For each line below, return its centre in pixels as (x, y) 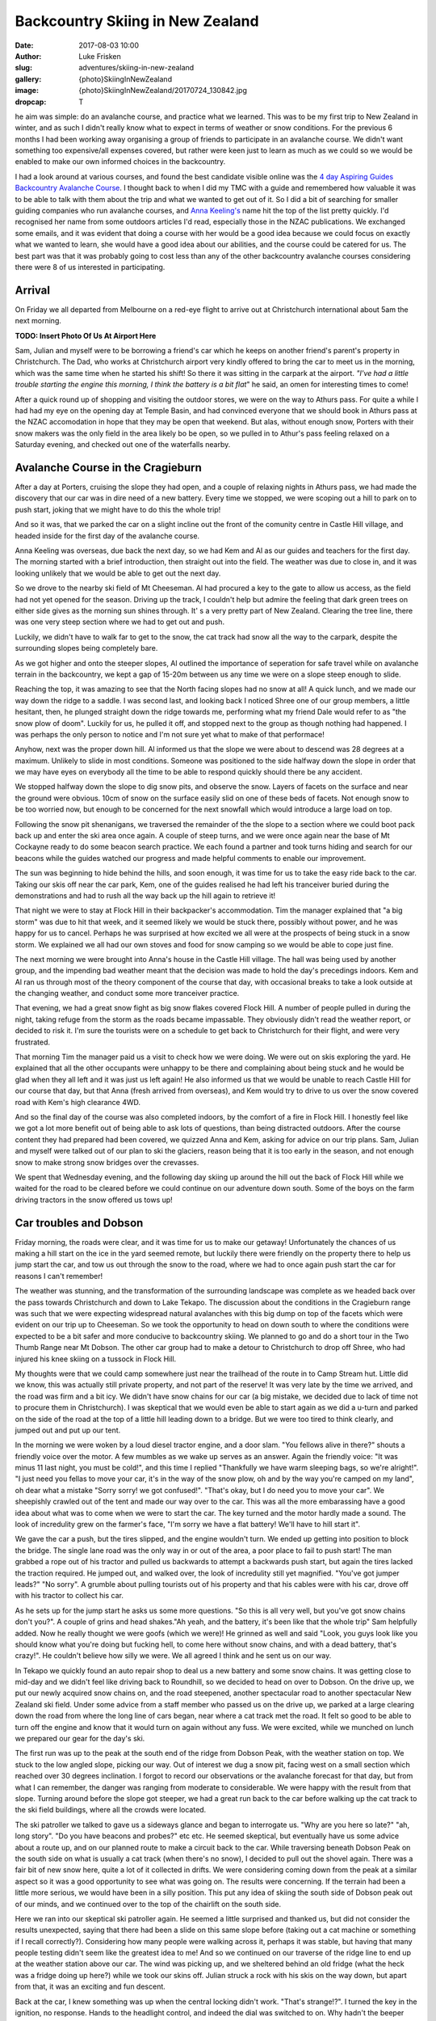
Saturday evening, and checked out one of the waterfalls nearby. (123, 445)
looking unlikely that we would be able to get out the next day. (118, 573)
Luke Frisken (100, 56)
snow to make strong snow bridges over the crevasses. (107, 1162)
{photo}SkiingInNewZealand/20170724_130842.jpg (163, 91)
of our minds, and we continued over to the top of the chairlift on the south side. (148, 1904)
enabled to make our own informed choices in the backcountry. (120, 162)
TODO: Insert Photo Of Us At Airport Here (86, 335)
